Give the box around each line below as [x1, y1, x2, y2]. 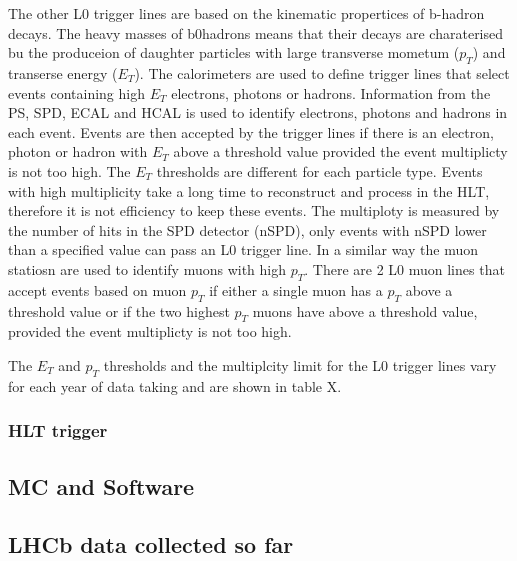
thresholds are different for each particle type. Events [156, 160, 483, 181]
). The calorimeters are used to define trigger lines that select [134, 62, 510, 83]
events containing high [8, 82, 145, 103]
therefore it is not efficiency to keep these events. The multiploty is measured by [8, 200, 500, 221]
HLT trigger [8, 418, 108, 443]
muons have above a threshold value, [252, 300, 478, 321]
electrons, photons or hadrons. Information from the [171, 82, 491, 103]
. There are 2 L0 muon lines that [304, 258, 505, 279]
